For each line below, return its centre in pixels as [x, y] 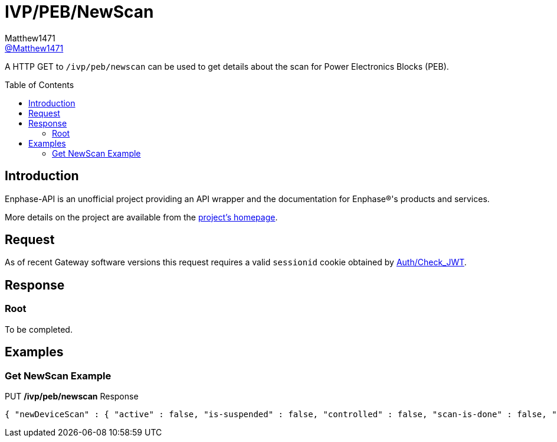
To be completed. [39, 329]
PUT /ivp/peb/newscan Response [72, 396]
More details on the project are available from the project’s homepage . [141, 217]
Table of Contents [40, 84]
